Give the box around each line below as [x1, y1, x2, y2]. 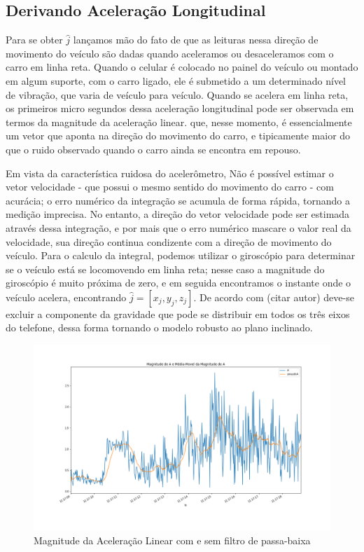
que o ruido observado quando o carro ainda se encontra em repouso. [6, 142, 301, 156]
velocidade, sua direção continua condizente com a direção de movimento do [6, 234, 332, 249]
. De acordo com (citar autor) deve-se [193, 289, 354, 304]
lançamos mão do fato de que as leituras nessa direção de [73, 32, 318, 47]
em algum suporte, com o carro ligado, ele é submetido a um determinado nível [6, 73, 346, 88]
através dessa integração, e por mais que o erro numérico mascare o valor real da [6, 220, 351, 235]
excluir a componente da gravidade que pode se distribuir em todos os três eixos [6, 306, 350, 321]
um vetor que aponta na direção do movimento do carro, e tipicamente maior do [6, 128, 351, 143]
